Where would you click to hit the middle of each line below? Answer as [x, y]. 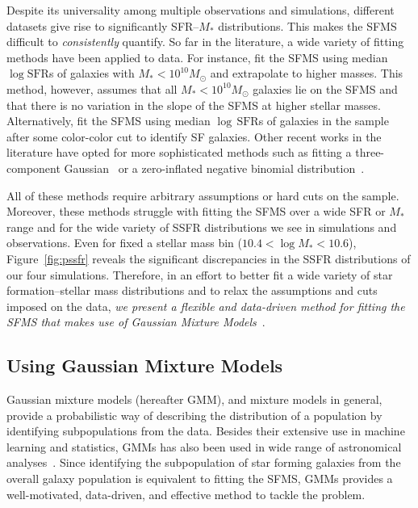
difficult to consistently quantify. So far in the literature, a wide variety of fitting [205, 42]
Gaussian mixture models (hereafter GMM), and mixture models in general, [194, 399]
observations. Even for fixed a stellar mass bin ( [124, 243]
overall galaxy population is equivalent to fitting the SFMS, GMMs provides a [200, 479]
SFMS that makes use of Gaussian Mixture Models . [136, 322]
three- [370, 152]
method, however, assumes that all [92, 88]
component [33, 168]
